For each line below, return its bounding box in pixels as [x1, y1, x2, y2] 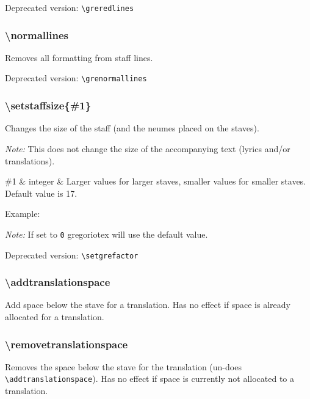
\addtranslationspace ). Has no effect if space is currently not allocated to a [5, 372, 295, 385]
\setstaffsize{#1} [5, 98, 92, 113]
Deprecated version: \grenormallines [5, 71, 147, 84]
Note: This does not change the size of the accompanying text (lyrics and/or [5, 142, 290, 155]
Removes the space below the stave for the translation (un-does [5, 360, 242, 373]
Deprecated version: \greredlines [5, 1, 134, 13]
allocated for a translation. [5, 310, 104, 323]
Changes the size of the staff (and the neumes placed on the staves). [5, 122, 259, 134]
